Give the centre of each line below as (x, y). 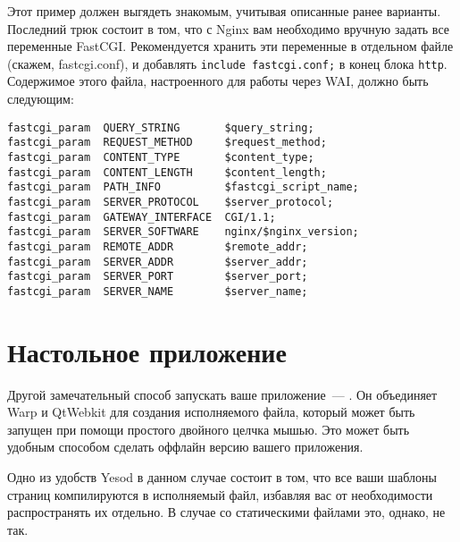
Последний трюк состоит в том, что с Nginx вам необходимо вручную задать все (228, 28)
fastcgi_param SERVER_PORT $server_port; (158, 277)
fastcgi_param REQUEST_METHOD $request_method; (167, 143)
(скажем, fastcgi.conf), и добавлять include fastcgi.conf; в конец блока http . (227, 63)
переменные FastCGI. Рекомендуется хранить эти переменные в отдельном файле (230, 46)
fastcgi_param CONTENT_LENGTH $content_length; (167, 172)
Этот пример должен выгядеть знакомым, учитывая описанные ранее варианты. (224, 11)
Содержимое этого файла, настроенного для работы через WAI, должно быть (218, 81)
